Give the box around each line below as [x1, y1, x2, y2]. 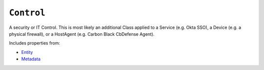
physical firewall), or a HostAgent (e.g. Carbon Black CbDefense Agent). [9, 31, 155, 37]
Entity [21, 49, 33, 55]
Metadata [21, 56, 41, 62]
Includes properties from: [9, 40, 61, 46]
